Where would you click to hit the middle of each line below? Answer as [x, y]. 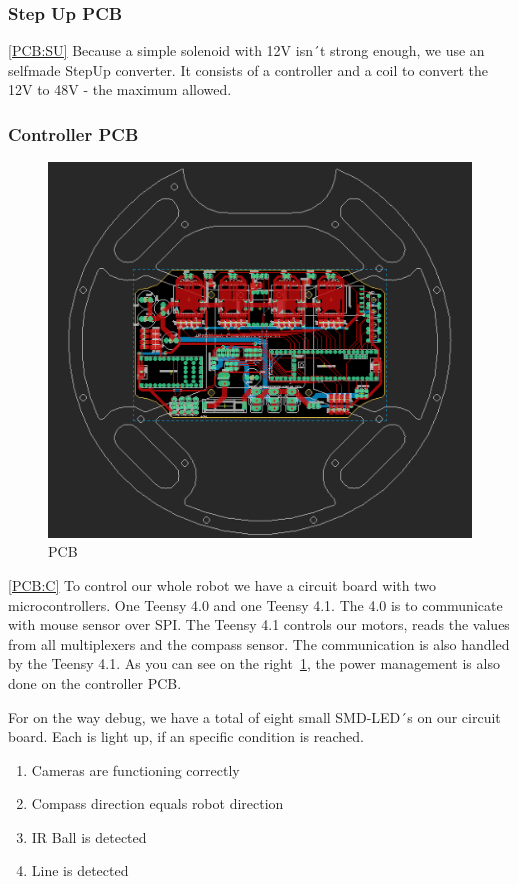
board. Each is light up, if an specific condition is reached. [186, 736]
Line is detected [80, 870]
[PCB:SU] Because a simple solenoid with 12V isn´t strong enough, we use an [246, 50]
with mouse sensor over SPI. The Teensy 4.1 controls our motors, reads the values [259, 624]
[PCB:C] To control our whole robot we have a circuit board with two [222, 584]
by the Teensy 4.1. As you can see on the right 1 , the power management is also [254, 663]
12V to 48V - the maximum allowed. [120, 89]
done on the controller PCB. [95, 682]
